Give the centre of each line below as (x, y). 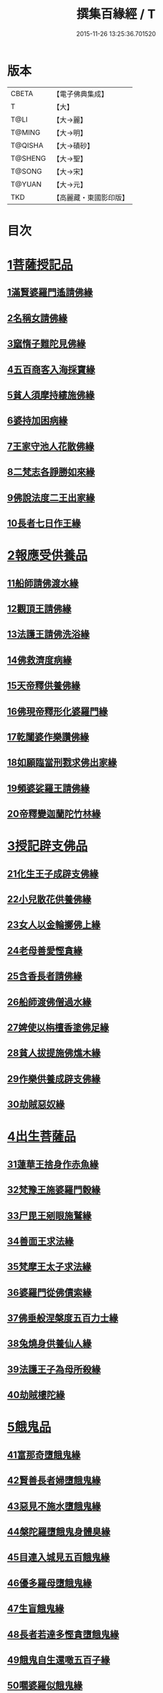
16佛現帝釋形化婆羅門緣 (58, 711)
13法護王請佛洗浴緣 (48, 634)
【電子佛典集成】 (80, 94)
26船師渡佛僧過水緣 (49, 1002)
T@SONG (27, 171)
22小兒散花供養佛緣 (49, 900)
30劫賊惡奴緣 (36, 1105)
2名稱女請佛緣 (37, 318)
